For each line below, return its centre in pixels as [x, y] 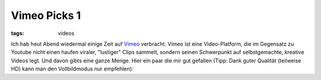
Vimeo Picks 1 [46, 15]
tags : [18, 33]
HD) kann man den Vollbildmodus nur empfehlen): [72, 69]
